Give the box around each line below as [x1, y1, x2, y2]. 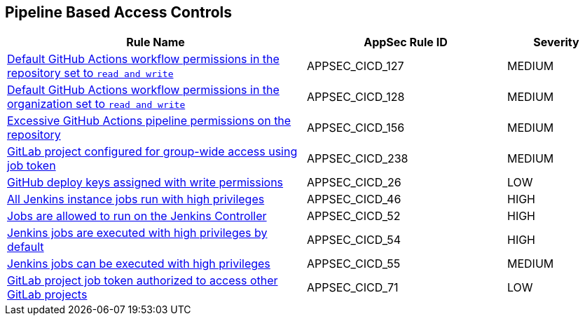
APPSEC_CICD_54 [307, 233, 401, 247]
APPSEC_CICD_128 [307, 90, 405, 104]
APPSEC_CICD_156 [307, 121, 405, 135]
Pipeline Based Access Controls [5, 4, 233, 21]
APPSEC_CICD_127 [307, 59, 404, 74]
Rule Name [126, 35, 185, 50]
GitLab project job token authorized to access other [7, 273, 278, 288]
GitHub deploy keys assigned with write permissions [7, 175, 284, 190]
